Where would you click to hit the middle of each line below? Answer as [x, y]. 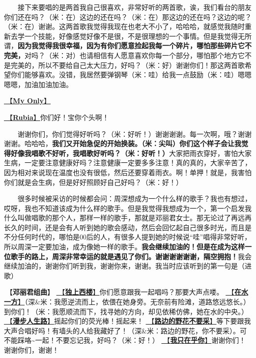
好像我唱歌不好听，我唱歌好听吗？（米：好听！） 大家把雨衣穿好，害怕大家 [131, 153]
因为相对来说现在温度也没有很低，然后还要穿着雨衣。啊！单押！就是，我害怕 [128, 172]
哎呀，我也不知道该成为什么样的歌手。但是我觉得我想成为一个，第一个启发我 [128, 208]
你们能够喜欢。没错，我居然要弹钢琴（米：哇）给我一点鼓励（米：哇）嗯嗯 [131, 75]
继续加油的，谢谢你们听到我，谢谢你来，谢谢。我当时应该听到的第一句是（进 [128, 266]
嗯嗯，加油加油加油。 [38, 84]
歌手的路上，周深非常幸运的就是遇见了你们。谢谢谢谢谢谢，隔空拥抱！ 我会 [131, 256]
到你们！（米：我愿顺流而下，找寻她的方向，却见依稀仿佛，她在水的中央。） [126, 311]
